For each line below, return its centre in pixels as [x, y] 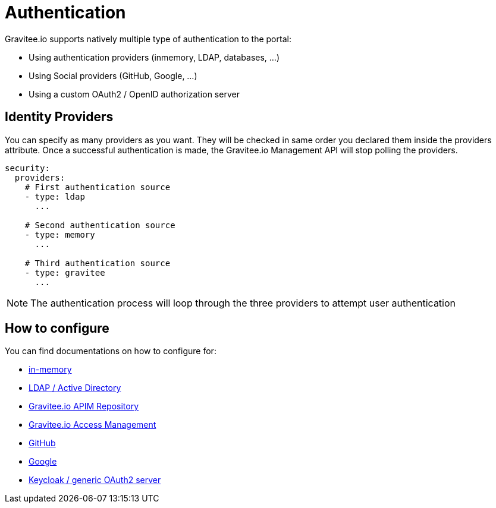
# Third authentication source [98, 263]
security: [27, 168]
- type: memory [60, 234]
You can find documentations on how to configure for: [111, 351]
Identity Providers [59, 117]
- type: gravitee [65, 272]
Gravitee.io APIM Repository [84, 406]
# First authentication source [98, 187]
